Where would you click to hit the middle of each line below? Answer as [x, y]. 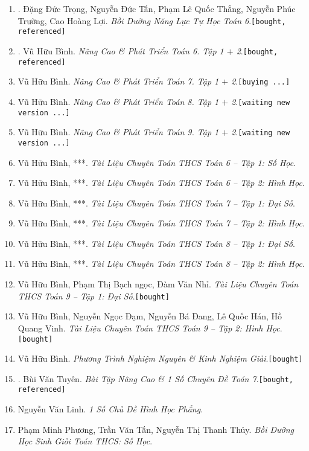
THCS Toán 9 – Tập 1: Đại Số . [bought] [94, 296]
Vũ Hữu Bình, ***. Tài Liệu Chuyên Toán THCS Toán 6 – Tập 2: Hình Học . [161, 183]
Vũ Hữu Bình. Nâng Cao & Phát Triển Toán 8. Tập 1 [118, 101]
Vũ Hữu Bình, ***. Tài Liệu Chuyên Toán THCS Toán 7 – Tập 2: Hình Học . [161, 223]
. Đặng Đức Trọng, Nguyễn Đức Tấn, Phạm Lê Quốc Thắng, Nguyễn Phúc [157, 8]
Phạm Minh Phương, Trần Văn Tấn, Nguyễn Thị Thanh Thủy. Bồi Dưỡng [156, 429]
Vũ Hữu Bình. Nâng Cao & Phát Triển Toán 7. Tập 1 [118, 81]
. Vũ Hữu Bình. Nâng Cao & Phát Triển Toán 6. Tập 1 [121, 50]
